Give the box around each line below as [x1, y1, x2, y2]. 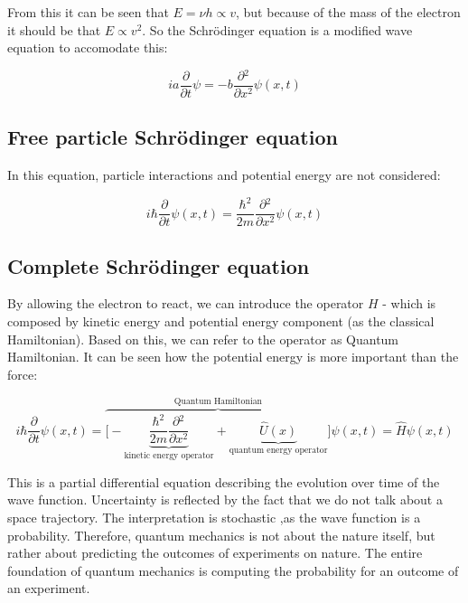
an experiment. [7, 579, 90, 598]
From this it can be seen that [7, 3, 169, 21]
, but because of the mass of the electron [236, 3, 461, 21]
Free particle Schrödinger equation [7, 123, 338, 151]
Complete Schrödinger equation [7, 251, 310, 279]
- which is [382, 294, 436, 313]
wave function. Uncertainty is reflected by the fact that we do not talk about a [7, 490, 443, 509]
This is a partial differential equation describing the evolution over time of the [7, 472, 440, 491]
